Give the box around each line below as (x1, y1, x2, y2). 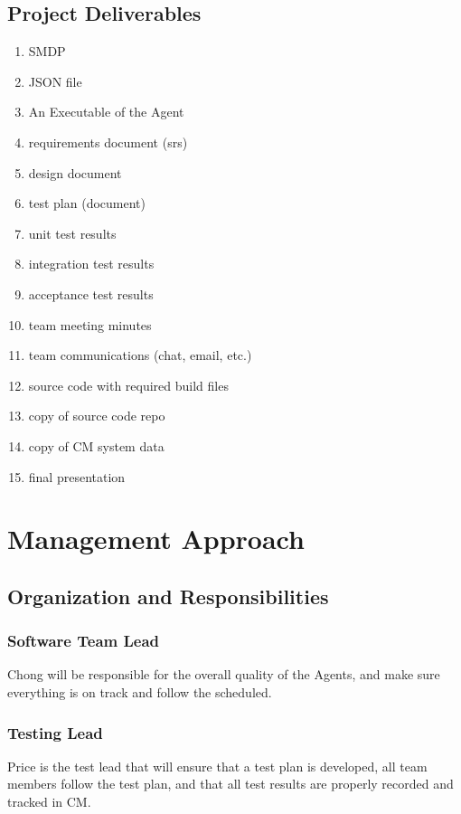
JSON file (28, 71, 82, 90)
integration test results (28, 254, 155, 273)
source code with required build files (28, 375, 229, 394)
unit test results (28, 223, 117, 242)
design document (28, 163, 122, 182)
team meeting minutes (28, 315, 152, 334)
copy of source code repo (28, 406, 165, 425)
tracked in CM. (7, 792, 91, 811)
